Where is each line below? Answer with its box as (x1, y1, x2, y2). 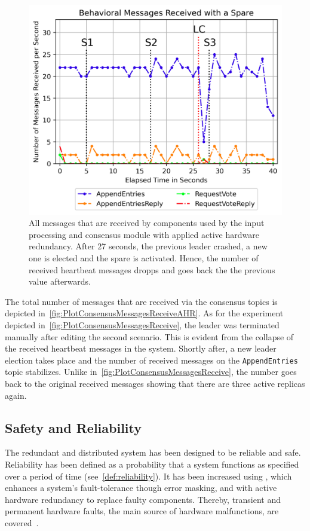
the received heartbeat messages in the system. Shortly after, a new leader (5, 342, 277, 355)
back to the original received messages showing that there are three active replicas (5, 377, 305, 390)
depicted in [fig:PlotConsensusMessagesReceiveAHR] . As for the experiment (5, 307, 284, 319)
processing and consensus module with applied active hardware (29, 228, 259, 240)
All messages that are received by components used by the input (29, 216, 265, 229)
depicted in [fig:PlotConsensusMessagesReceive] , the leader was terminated (5, 319, 280, 331)
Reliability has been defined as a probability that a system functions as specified (5, 458, 299, 471)
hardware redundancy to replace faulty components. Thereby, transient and (5, 493, 281, 505)
